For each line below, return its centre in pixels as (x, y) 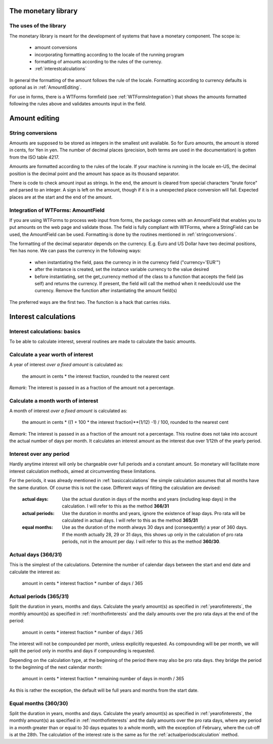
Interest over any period (39, 454)
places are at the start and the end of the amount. (61, 197)
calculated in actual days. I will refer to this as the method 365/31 (130, 520)
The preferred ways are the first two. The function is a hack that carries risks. (90, 302)
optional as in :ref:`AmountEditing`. (45, 87)
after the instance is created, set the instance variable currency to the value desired (122, 269)
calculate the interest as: (35, 572)
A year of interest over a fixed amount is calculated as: (66, 365)
